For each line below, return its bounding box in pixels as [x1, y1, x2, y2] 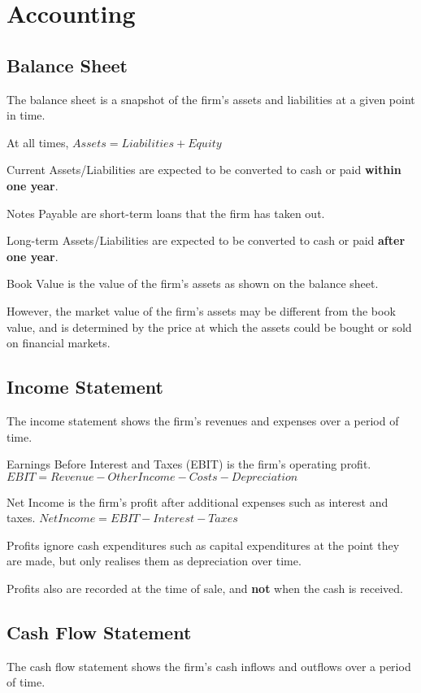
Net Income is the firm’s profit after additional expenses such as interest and [7, 493, 388, 510]
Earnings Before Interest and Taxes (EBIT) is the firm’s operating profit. [7, 455, 371, 473]
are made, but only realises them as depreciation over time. [7, 552, 302, 569]
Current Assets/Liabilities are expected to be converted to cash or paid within [7, 161, 401, 178]
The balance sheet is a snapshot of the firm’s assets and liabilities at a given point [7, 90, 415, 107]
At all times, [7, 133, 69, 150]
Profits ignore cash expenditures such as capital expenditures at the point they [7, 536, 400, 553]
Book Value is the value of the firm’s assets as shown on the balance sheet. [7, 275, 379, 292]
